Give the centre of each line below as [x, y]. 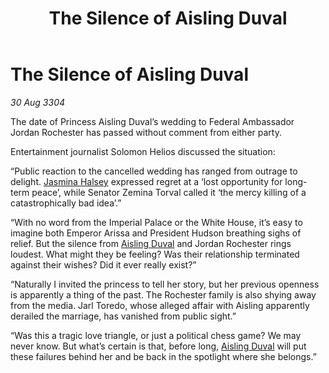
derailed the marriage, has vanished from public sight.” [123, 316]
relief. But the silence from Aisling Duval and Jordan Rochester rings [151, 243]
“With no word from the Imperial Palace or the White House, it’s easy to [156, 222]
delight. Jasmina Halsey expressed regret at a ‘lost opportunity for [146, 181]
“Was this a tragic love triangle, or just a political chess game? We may [156, 335]
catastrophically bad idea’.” [66, 203]
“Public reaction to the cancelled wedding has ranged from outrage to [154, 171]
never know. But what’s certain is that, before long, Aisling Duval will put [158, 346]
